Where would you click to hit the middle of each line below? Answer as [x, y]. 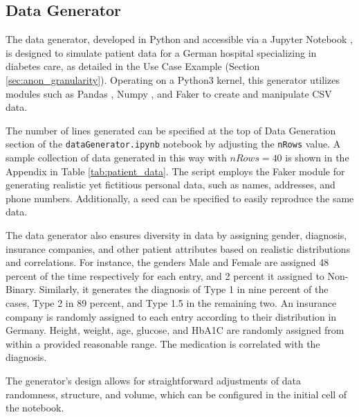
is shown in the [317, 158]
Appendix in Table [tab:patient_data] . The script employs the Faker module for [175, 171]
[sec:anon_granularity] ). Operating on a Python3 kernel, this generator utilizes [173, 79]
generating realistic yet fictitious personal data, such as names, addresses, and [171, 185]
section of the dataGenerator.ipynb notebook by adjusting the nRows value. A [173, 144]
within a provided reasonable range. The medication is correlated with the [163, 343]
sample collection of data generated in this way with [116, 158]
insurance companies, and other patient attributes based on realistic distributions [178, 248]
